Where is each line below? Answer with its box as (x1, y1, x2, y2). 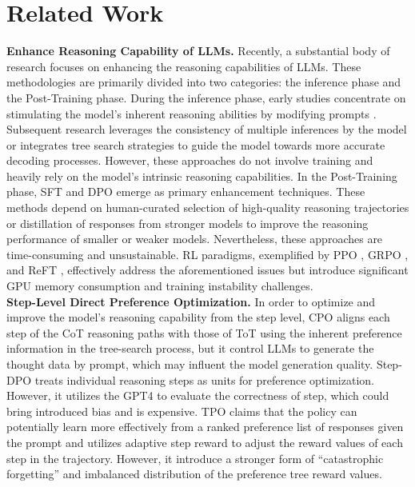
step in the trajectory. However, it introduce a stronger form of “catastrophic (6, 449, 384, 466)
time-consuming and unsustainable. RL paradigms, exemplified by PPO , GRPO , (6, 245, 409, 262)
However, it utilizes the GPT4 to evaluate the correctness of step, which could (6, 387, 389, 404)
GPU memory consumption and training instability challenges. (6, 277, 313, 294)
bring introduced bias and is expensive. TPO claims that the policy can (6, 402, 357, 419)
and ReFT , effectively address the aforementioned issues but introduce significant (6, 261, 409, 278)
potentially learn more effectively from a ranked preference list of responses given (6, 418, 404, 435)
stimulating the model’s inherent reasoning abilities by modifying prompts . (6, 105, 377, 122)
